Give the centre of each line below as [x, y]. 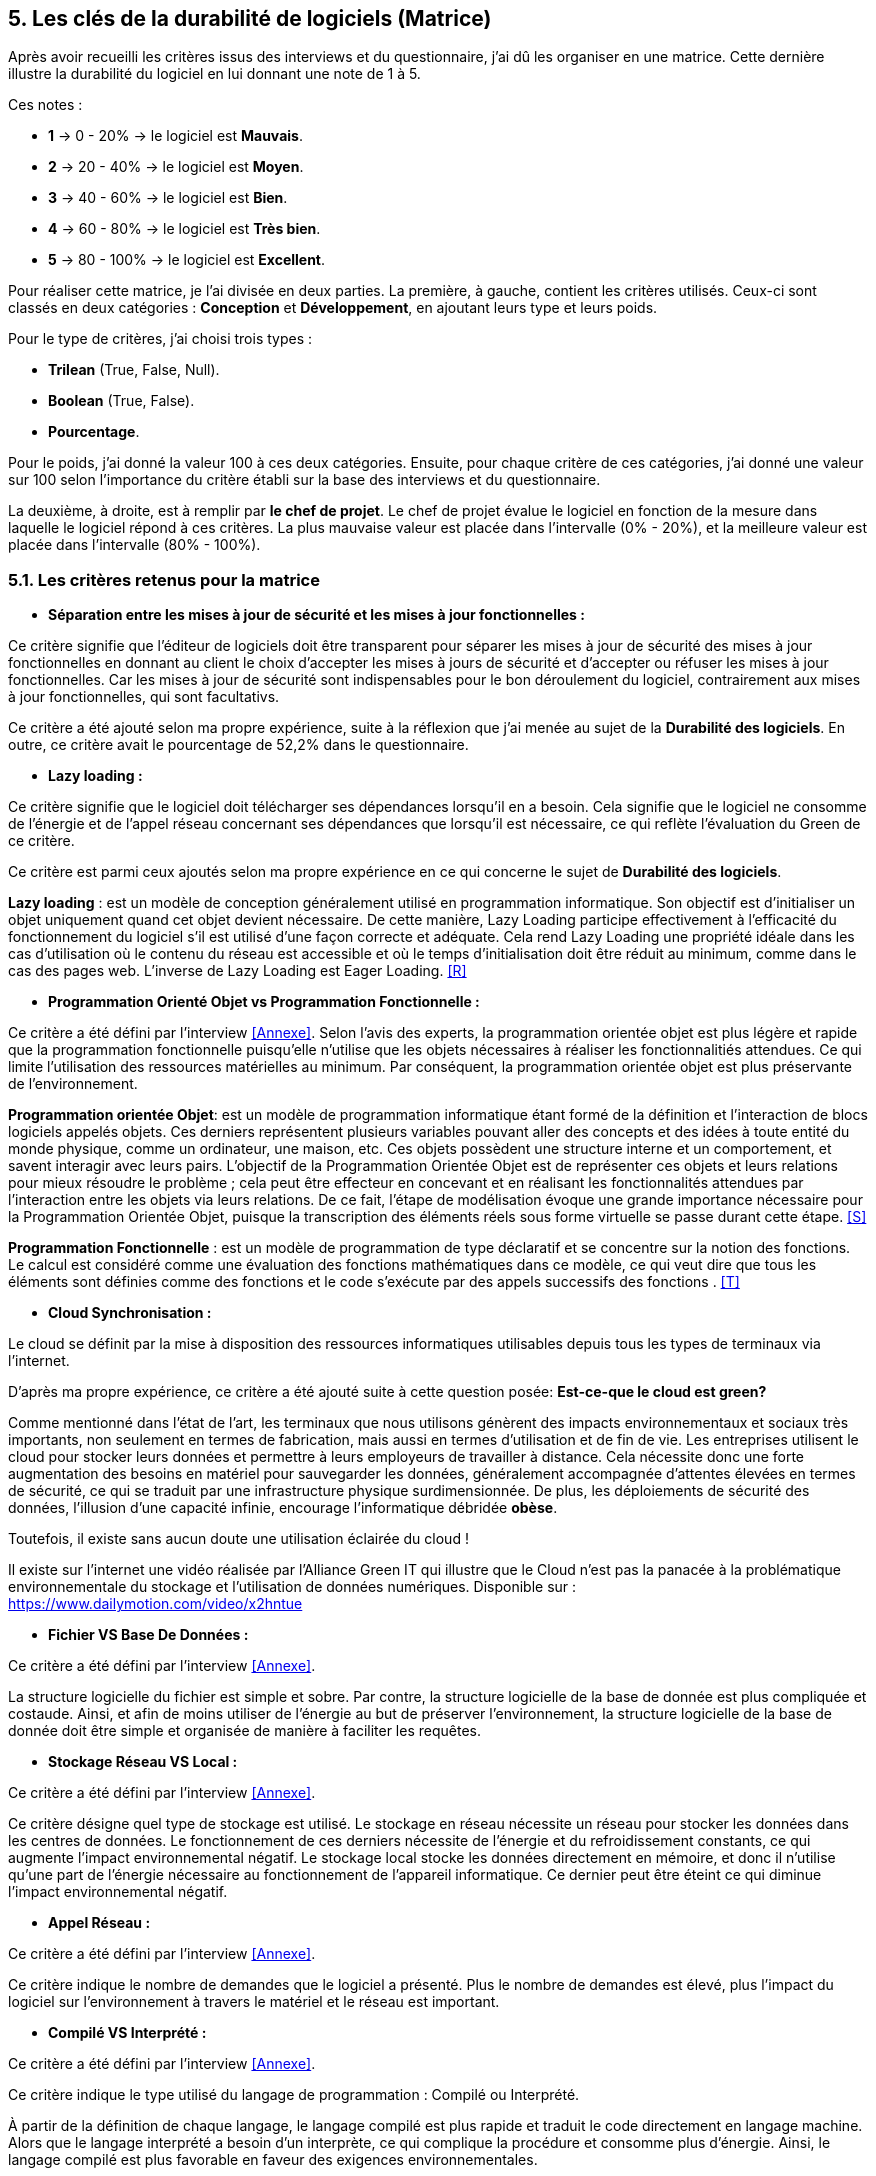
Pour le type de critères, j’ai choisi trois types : [160, 339]
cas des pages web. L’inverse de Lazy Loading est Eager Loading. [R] [237, 971]
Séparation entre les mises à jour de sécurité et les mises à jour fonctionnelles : [316, 615]
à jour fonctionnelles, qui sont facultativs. [144, 697]
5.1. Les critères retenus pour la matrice [164, 579]
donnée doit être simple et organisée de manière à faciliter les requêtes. [244, 1731]
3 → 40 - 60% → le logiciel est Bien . [168, 198]
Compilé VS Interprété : [127, 2033]
